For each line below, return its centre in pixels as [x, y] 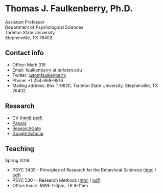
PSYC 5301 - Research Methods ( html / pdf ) [57, 180]
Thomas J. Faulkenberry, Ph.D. [69, 9]
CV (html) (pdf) [27, 118]
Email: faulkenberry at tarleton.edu [47, 70]
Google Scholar [28, 133]
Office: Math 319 [29, 64]
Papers [19, 123]
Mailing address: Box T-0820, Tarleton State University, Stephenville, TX [85, 86]
